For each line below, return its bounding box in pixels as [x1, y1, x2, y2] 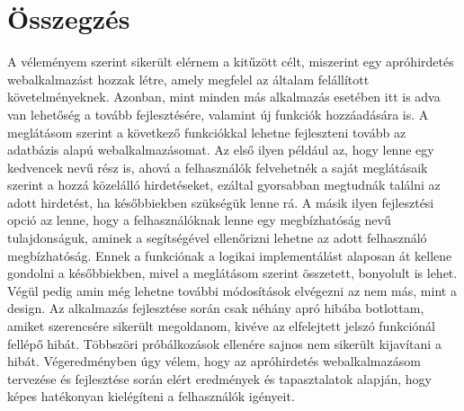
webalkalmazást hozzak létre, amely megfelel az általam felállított [7, 69, 370, 88]
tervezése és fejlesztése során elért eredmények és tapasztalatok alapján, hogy [7, 369, 432, 388]
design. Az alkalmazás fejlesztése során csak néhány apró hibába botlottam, [7, 299, 424, 317]
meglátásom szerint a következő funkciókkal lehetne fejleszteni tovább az [7, 122, 406, 141]
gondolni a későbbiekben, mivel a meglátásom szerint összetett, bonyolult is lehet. [7, 264, 458, 282]
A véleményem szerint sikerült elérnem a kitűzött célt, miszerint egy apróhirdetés [7, 52, 454, 71]
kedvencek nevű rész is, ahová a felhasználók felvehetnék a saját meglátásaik [7, 157, 428, 176]
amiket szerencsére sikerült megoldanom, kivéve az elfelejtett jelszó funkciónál [7, 317, 435, 335]
